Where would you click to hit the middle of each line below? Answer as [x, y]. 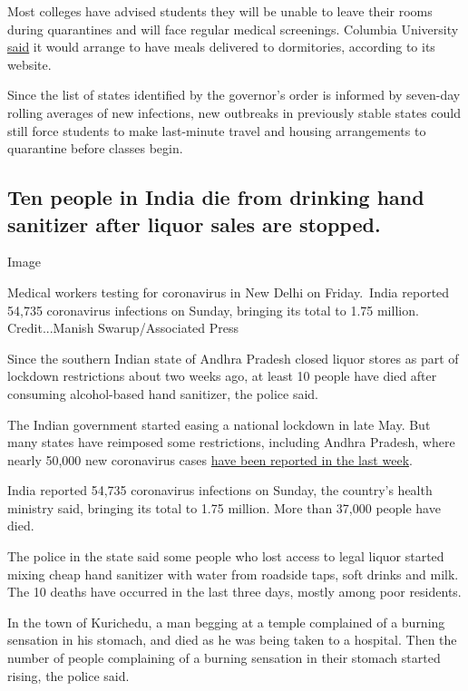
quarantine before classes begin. [95, 148]
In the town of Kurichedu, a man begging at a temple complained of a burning [226, 622]
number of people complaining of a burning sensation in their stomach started [224, 658]
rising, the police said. [68, 675]
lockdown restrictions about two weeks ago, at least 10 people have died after [222, 376]
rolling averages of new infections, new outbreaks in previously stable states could [234, 112]
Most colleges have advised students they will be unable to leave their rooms [220, 11]
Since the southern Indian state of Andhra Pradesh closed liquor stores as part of [233, 358]
